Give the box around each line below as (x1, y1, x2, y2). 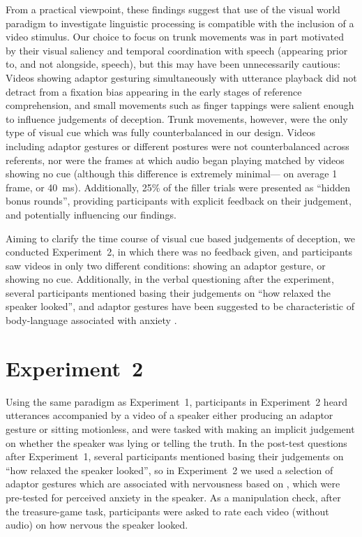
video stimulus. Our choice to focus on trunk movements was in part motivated (6, 29, 345, 44)
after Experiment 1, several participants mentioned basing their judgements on (6, 449, 344, 464)
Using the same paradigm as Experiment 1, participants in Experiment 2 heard (6, 394, 348, 409)
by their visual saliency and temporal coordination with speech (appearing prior (6, 43, 348, 57)
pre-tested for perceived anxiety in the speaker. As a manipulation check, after (6, 490, 341, 504)
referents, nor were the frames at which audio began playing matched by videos (6, 152, 345, 167)
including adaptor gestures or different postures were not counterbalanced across (6, 138, 349, 153)
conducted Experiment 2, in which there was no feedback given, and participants (6, 244, 353, 259)
